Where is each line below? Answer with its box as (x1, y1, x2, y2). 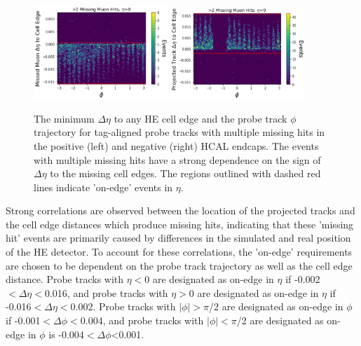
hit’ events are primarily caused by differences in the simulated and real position (6, 230, 351, 245)
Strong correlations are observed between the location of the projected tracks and (6, 203, 355, 218)
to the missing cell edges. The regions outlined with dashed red (50, 166, 321, 181)
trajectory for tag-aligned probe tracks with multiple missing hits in (34, 125, 325, 139)
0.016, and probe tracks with (44, 285, 168, 300)
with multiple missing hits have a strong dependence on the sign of (34, 152, 321, 167)
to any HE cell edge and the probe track (114, 111, 287, 125)
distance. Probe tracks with (6, 272, 124, 286)
